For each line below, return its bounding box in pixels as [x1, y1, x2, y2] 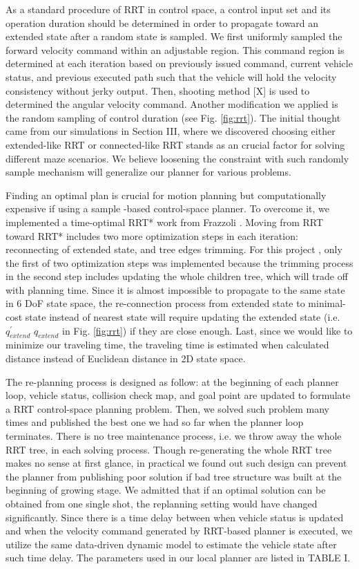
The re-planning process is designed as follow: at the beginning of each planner [6, 374, 339, 389]
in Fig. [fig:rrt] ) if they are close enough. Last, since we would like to [62, 323, 353, 337]
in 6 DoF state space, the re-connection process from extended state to [6, 296, 305, 310]
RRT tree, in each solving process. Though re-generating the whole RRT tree [6, 442, 332, 456]
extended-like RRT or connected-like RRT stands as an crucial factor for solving [6, 137, 345, 151]
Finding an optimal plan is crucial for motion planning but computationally [6, 187, 327, 202]
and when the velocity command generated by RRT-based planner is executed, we [6, 523, 353, 538]
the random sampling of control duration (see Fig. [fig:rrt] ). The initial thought [6, 110, 341, 124]
